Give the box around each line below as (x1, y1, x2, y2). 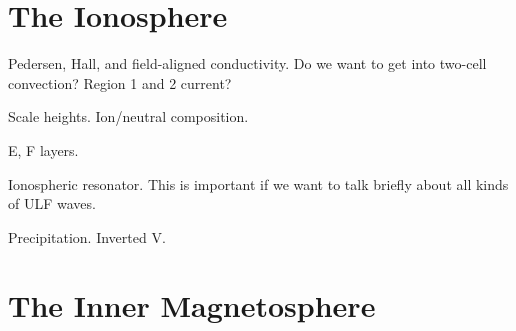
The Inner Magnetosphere (8, 285, 376, 326)
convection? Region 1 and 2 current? (8, 72, 232, 93)
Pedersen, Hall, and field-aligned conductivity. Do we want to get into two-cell (8, 53, 487, 74)
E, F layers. (8, 139, 79, 160)
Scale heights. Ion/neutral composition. (8, 106, 249, 127)
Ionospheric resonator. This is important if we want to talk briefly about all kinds (8, 173, 509, 194)
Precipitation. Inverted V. (8, 226, 166, 247)
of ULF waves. (8, 193, 96, 214)
